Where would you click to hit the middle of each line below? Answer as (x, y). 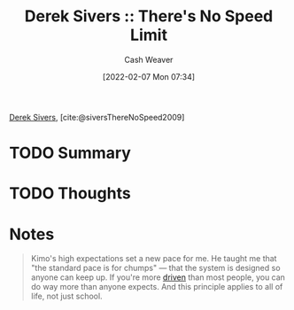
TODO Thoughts (70, 194)
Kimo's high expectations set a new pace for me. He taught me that (154, 259)
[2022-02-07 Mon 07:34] (149, 76)
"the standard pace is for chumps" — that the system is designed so (155, 268)
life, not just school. (67, 296)
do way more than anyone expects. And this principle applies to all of (157, 287)
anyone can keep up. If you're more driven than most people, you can (158, 277)
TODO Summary (70, 153)
